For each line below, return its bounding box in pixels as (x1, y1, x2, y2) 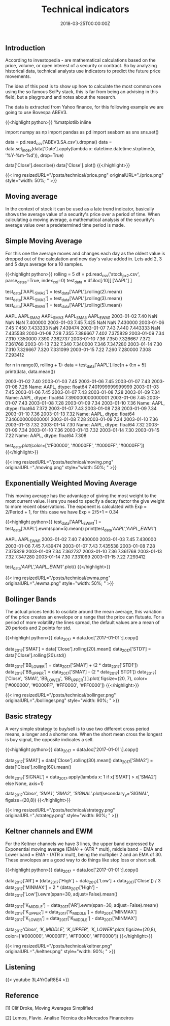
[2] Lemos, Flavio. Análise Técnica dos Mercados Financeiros (5, 1015, 134, 1021)
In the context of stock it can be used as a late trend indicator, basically (5, 205, 155, 212)
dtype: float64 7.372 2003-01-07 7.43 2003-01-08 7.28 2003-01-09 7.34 (5, 406, 157, 412)
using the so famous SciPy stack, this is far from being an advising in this (5, 89, 158, 95)
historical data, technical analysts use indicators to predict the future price (5, 68, 161, 74)
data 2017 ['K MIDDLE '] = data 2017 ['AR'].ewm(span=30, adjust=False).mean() (5, 902, 159, 909)
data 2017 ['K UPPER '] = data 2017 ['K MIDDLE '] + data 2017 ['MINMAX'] (5, 908, 137, 916)
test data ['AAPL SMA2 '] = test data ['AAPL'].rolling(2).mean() (5, 289, 123, 296)
